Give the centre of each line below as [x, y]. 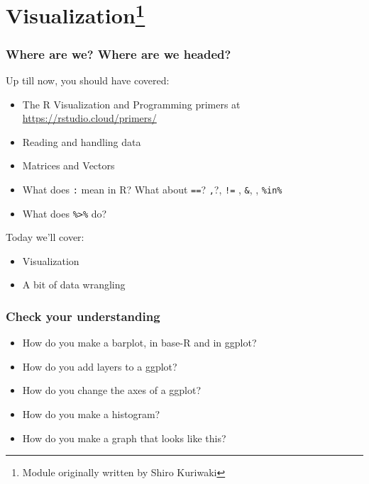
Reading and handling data [82, 141]
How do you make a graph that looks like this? [124, 438]
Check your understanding [83, 316]
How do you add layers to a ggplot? [100, 366]
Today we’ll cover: [45, 237]
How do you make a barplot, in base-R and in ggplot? [139, 343]
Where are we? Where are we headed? [119, 54]
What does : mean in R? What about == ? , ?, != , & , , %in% [152, 189]
